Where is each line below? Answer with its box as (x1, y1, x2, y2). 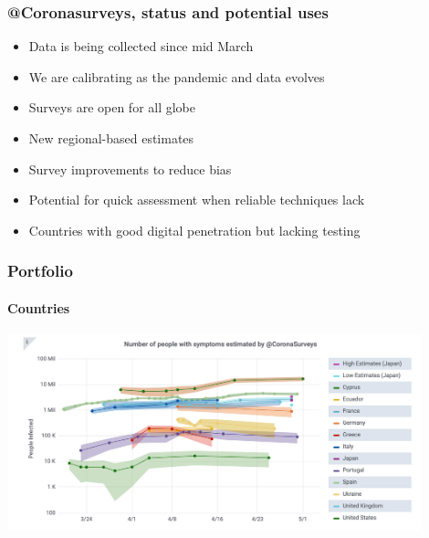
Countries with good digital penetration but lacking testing (28, 220, 361, 239)
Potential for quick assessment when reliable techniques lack (28, 190, 365, 209)
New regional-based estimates (28, 129, 194, 147)
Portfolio (7, 259, 73, 282)
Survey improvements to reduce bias (28, 159, 232, 178)
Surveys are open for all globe (28, 98, 196, 117)
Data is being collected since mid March (28, 37, 254, 56)
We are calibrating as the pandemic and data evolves (28, 67, 325, 86)
